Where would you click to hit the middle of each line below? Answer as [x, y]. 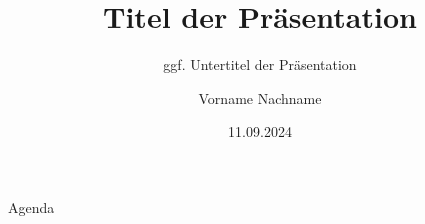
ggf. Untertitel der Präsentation [260, 64]
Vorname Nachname [260, 97]
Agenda [31, 206]
